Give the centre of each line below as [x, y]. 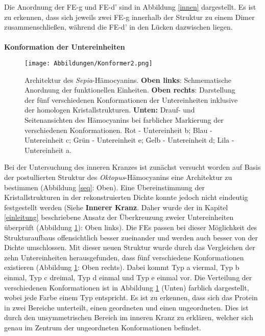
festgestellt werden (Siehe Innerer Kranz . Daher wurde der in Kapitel [116, 207]
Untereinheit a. [48, 150]
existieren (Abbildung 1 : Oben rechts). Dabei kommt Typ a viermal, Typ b [122, 267]
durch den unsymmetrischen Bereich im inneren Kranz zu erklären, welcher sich [129, 317]
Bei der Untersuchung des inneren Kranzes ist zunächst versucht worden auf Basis [132, 167]
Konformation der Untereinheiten [65, 47]
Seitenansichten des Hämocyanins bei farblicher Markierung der [124, 120]
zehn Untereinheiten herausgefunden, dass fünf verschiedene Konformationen [124, 257]
